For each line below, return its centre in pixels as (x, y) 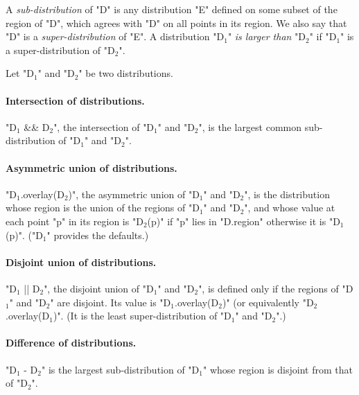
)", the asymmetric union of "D (134, 194)
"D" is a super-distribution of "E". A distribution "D (115, 36)
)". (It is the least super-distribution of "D (142, 316)
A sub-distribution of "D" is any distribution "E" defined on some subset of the (172, 9)
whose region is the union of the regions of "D (103, 208)
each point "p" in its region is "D (75, 221)
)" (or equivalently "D (268, 302)
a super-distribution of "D (60, 50)
